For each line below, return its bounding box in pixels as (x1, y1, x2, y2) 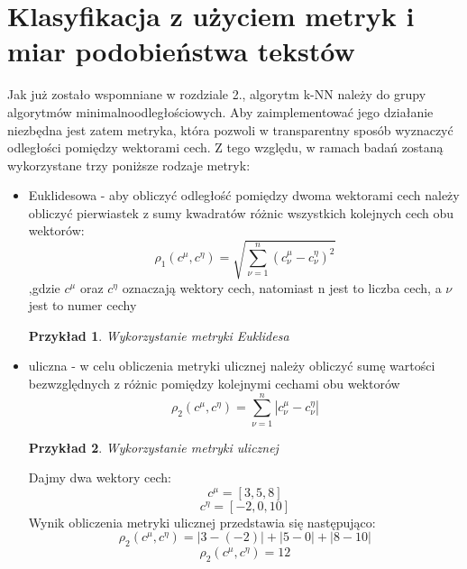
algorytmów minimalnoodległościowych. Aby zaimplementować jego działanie (7, 102, 434, 121)
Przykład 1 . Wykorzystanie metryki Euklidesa (28, 326, 289, 344)
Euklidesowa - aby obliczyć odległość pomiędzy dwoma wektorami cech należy (28, 186, 460, 205)
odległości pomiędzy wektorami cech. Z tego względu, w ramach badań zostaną (7, 138, 444, 157)
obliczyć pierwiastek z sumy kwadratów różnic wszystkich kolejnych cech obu (28, 203, 454, 222)
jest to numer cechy (28, 296, 137, 315)
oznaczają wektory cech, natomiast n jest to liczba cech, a (122, 278, 442, 297)
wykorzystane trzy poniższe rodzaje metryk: (7, 155, 251, 174)
